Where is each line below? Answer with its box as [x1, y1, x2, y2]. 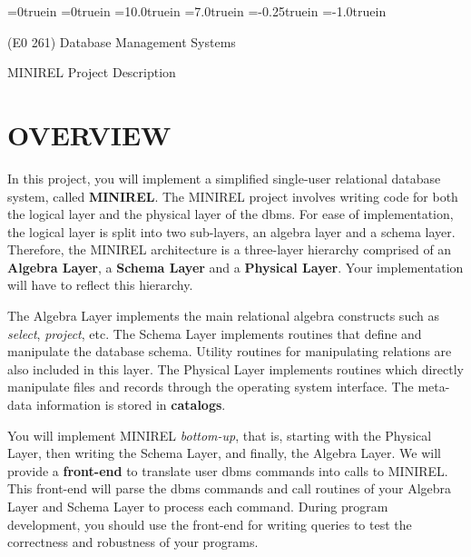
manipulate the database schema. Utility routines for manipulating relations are [7, 342, 452, 361]
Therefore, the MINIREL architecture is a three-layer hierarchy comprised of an [7, 240, 452, 259]
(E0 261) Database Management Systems [7, 32, 236, 51]
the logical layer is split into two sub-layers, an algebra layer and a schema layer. [7, 222, 456, 241]
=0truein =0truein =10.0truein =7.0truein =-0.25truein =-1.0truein [7, 2, 387, 20]
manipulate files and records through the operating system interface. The [7, 377, 414, 396]
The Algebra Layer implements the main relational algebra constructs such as [7, 306, 439, 325]
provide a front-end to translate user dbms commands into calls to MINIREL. [7, 461, 448, 480]
